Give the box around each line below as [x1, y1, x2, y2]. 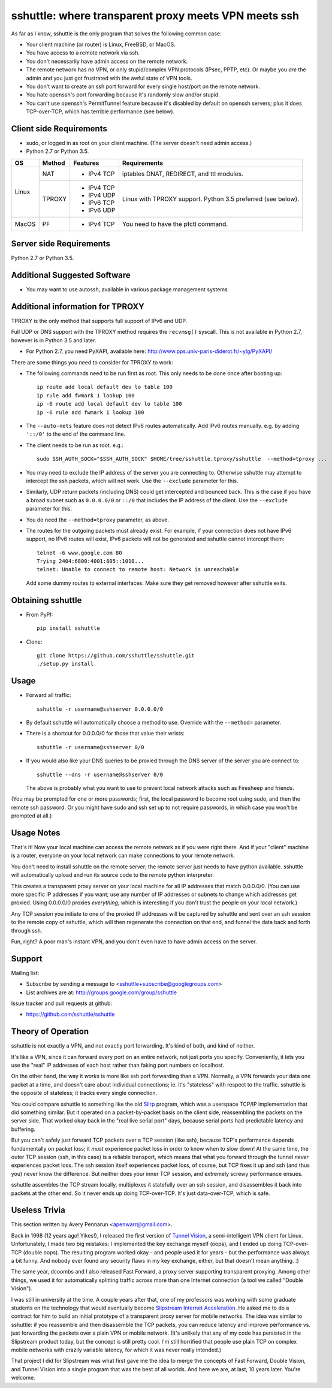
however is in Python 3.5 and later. [11, 336, 96, 344]
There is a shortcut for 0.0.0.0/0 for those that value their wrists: [26, 730, 185, 737]
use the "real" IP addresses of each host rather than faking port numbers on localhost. [11, 1061, 225, 1069]
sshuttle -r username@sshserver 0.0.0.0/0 [37, 705, 164, 713]
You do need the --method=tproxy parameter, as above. [26, 516, 170, 523]
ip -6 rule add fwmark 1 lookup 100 [37, 409, 144, 416]
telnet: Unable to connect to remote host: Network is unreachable [37, 566, 239, 573]
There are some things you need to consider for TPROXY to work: [11, 358, 173, 366]
